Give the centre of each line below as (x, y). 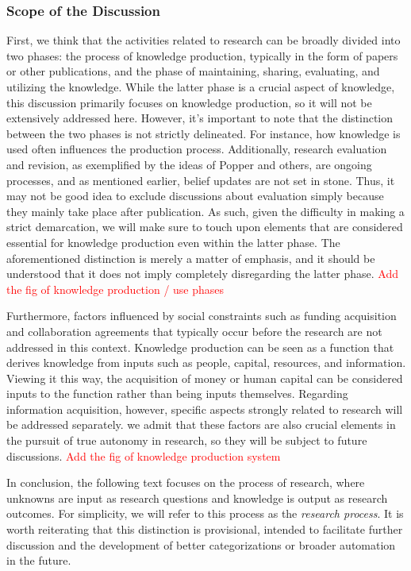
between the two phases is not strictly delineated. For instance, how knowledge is (204, 133)
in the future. (39, 560)
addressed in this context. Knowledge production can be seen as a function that (200, 347)
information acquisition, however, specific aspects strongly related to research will (205, 409)
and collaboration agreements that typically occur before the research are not (194, 331)
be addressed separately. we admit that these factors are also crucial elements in (201, 424)
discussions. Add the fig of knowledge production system (144, 455)
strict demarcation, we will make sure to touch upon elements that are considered (205, 227)
